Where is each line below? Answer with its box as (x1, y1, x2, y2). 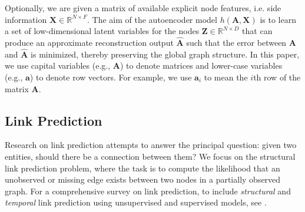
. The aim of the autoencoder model (87, 13, 217, 25)
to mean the (204, 71, 248, 83)
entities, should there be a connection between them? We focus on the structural (5, 150, 296, 162)
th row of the (253, 71, 301, 83)
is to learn (260, 13, 296, 25)
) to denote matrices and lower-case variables (120, 59, 283, 72)
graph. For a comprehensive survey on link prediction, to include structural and (5, 184, 291, 197)
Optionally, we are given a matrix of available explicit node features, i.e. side (5, 2, 281, 14)
